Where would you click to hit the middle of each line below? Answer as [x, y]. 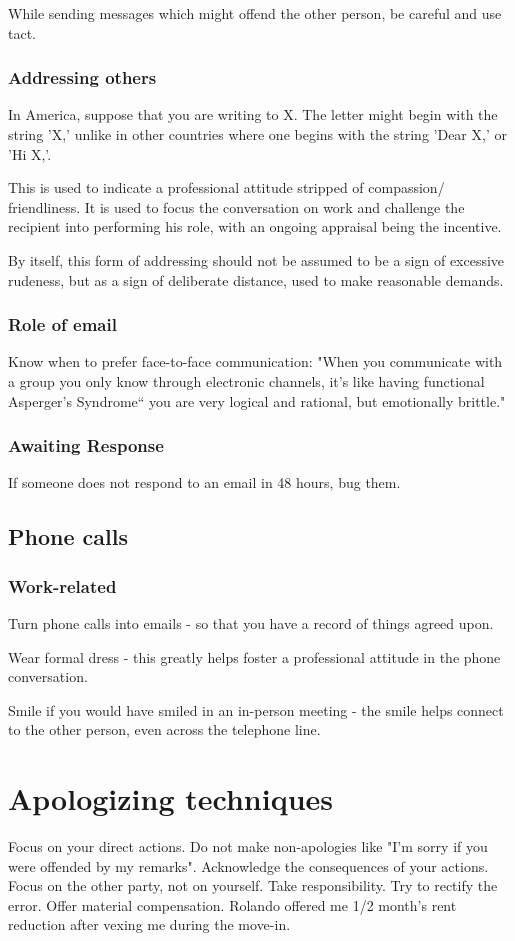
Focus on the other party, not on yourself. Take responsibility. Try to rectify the [253, 885]
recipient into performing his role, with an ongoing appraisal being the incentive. [255, 226]
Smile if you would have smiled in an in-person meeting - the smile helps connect [256, 709]
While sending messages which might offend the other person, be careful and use [255, 13]
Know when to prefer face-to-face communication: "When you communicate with [255, 361]
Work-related [62, 585]
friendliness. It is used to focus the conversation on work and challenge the [236, 206]
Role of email [62, 324]
